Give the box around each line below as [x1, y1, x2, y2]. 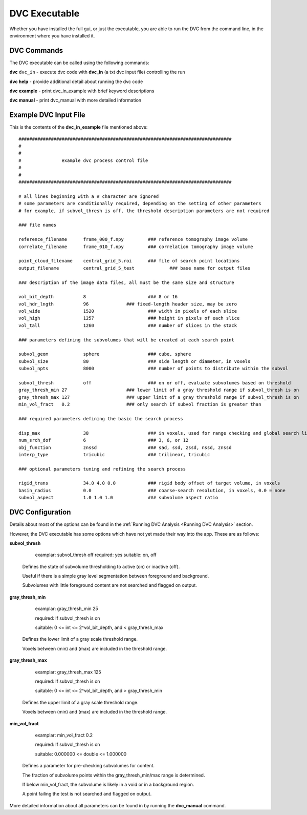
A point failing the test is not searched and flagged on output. [22, 791, 152, 797]
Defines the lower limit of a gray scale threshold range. [22, 636, 138, 642]
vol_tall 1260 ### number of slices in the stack [18, 322, 237, 328]
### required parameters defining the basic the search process [18, 416, 184, 421]
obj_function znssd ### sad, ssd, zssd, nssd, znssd [18, 444, 232, 451]
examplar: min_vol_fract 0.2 [35, 732, 93, 738]
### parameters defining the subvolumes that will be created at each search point [18, 337, 235, 343]
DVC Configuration [9, 508, 71, 517]
